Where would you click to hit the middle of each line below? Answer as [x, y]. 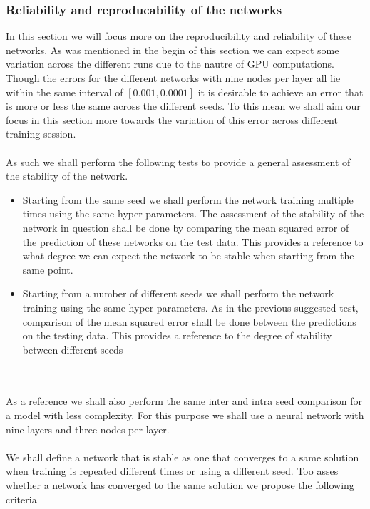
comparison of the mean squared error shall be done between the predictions [189, 321]
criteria [21, 499]
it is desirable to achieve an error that [281, 92]
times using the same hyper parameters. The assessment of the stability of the [193, 214]
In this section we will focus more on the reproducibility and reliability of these [179, 36]
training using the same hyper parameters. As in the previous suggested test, [190, 307]
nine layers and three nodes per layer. [88, 429]
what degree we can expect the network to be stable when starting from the [188, 256]
